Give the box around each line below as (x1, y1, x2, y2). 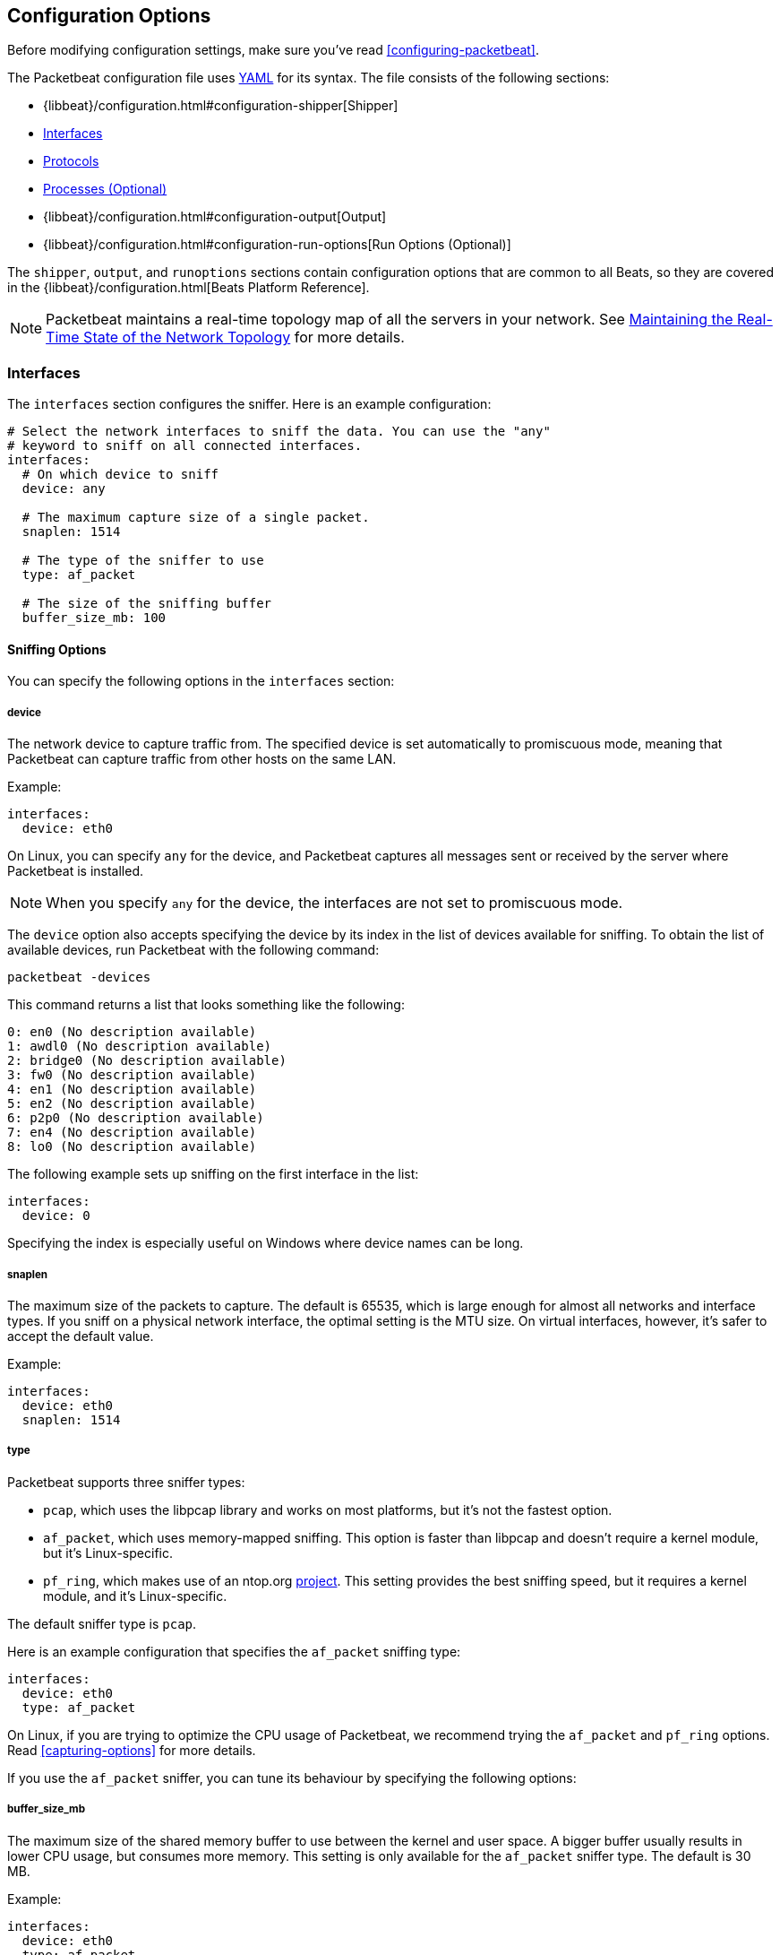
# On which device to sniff (21, 467, 219, 482)
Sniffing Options (7, 641, 107, 657)
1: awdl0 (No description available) (7, 1039, 272, 1054)
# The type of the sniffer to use (21, 553, 264, 568)
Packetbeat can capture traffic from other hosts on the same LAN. (7, 751, 397, 767)
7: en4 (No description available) (7, 1125, 257, 1140)
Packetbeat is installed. (7, 863, 143, 879)
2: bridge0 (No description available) (7, 1053, 287, 1068)
